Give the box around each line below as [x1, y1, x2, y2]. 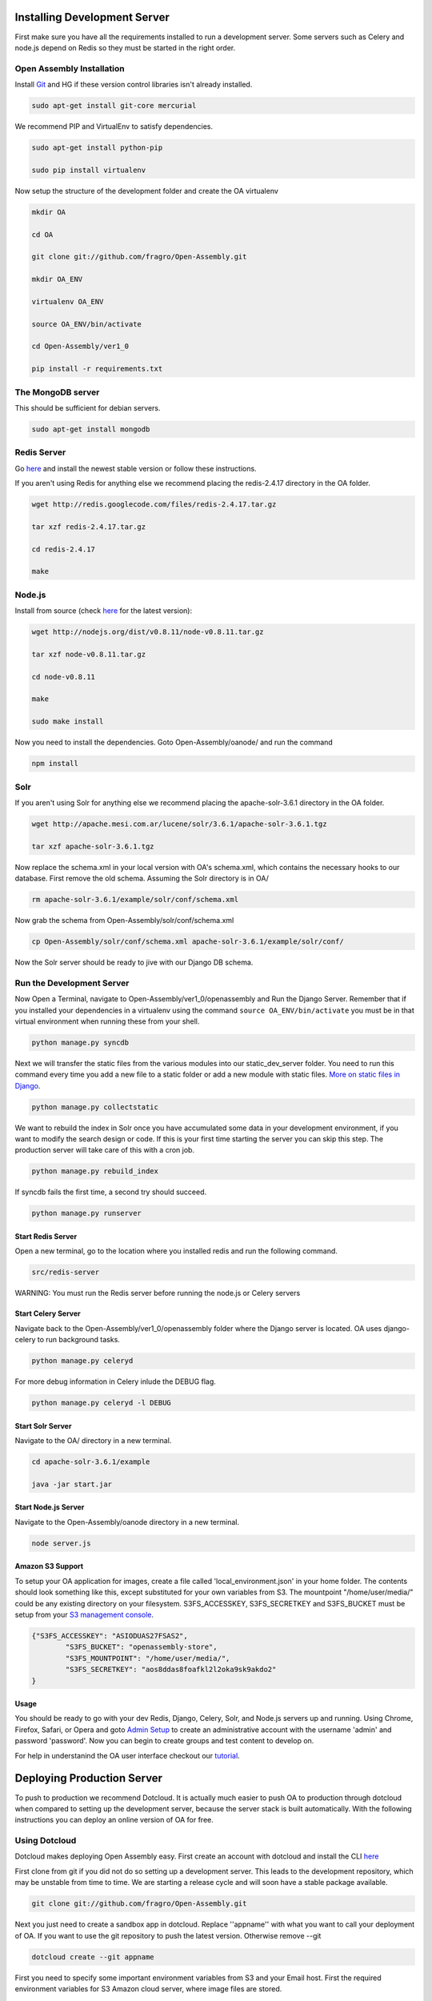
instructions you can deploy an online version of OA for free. [14, 1815, 214, 1825]
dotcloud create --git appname [31, 1952, 155, 1961]
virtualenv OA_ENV [31, 297, 104, 306]
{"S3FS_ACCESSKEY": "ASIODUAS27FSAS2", [31, 1631, 188, 1640]
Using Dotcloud [14, 1835, 77, 1847]
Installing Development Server [14, 10, 170, 24]
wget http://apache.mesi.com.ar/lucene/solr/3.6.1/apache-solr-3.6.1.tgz [31, 819, 327, 828]
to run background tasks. [37, 1335, 120, 1345]
